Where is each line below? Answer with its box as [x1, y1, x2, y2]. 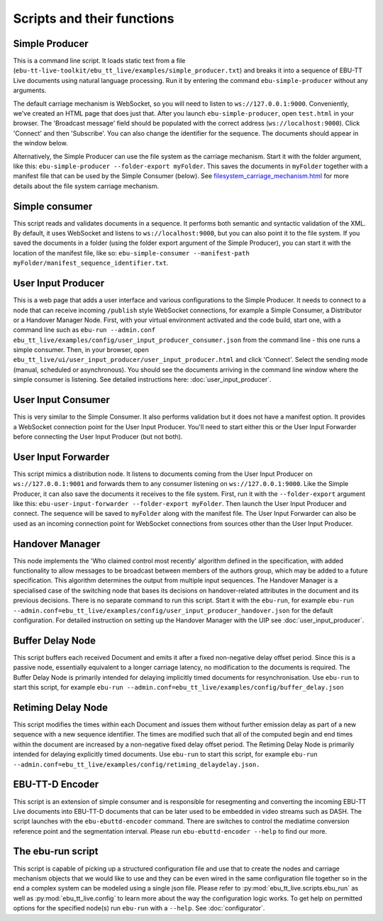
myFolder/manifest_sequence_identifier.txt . [13, 259, 169, 268]
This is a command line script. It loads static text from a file [13, 57, 186, 65]
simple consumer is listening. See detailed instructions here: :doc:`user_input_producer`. [13, 375, 272, 384]
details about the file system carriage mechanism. [13, 182, 160, 190]
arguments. [13, 86, 47, 95]
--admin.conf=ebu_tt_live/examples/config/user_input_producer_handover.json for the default [13, 606, 333, 614]
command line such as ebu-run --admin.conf [13, 326, 156, 334]
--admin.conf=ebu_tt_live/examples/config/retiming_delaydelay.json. [13, 760, 260, 768]
